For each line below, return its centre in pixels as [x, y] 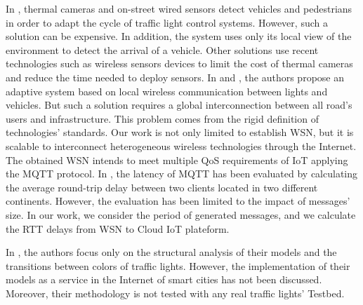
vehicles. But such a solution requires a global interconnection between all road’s [179, 105]
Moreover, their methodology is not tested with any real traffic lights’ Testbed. [175, 293]
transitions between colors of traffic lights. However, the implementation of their [178, 265]
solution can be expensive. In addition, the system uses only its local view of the [179, 36]
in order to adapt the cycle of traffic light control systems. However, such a [167, 22]
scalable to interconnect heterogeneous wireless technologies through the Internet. [181, 145]
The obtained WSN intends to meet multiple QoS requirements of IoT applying [177, 160]
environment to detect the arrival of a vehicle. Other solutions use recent [162, 49]
